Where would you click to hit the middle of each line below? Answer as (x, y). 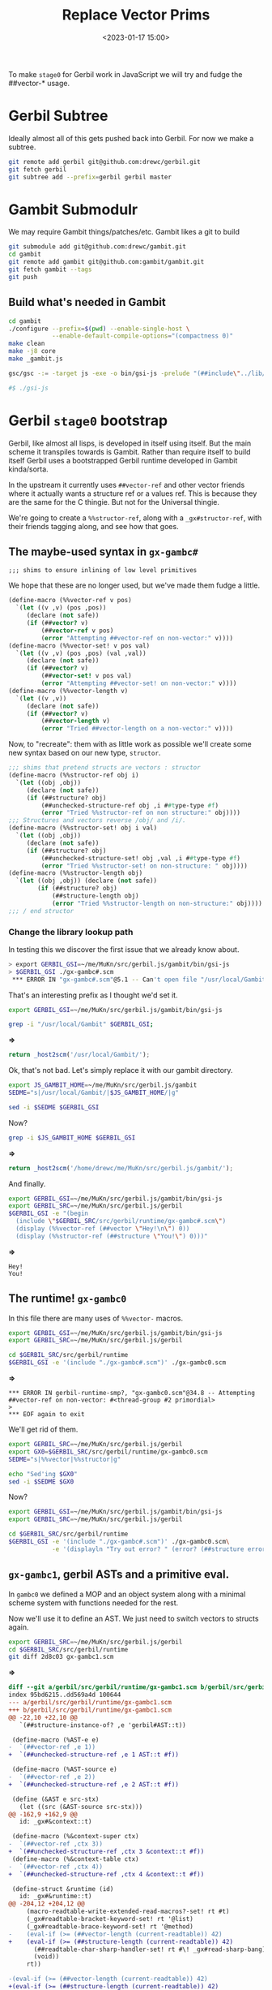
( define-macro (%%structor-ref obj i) (74, 775)
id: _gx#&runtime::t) (55, 1897)
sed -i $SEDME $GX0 (41, 1482)
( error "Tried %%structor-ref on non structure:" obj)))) (141, 813)
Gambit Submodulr (73, 209)
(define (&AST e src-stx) (55, 1799)
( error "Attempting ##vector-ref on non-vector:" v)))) (137, 638)
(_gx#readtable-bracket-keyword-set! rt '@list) (110, 1919)
